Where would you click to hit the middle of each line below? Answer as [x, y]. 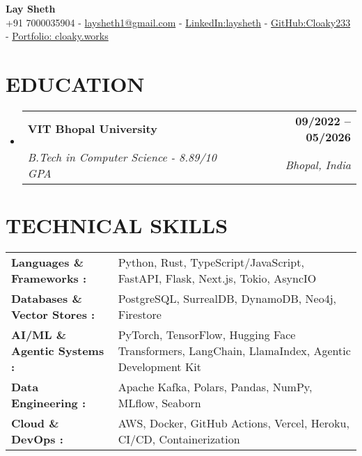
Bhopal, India [318, 165]
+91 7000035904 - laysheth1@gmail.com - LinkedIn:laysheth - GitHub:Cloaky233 [178, 22]
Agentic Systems [58, 351]
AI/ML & [39, 335]
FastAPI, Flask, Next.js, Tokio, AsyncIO [217, 278]
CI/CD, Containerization [179, 439]
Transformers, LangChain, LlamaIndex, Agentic [234, 351]
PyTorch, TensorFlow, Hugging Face [207, 335]
